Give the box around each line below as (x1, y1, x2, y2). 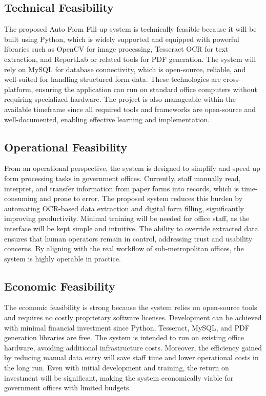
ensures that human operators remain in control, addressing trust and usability (4, 233, 253, 244)
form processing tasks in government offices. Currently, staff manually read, (4, 172, 241, 183)
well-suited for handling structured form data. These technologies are (4, 74, 221, 84)
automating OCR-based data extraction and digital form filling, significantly (4, 203, 244, 213)
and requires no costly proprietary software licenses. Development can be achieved (4, 312, 262, 323)
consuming (4, 193, 37, 204)
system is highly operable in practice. (4, 253, 121, 263)
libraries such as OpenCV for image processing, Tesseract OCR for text (4, 43, 229, 54)
